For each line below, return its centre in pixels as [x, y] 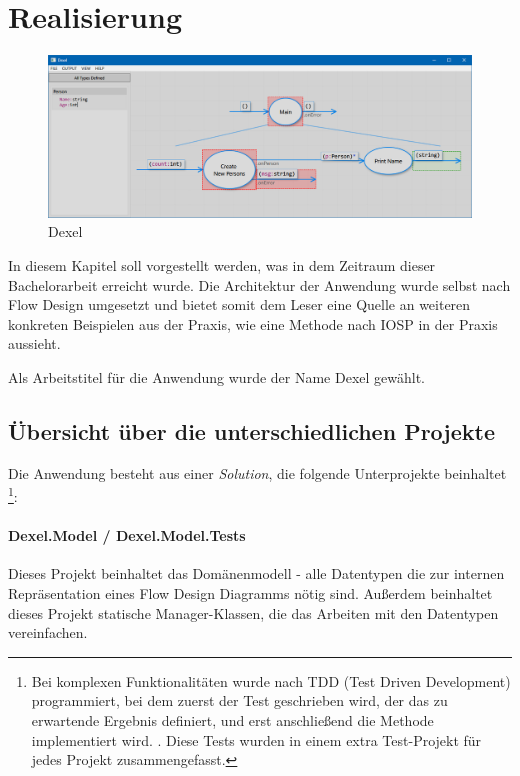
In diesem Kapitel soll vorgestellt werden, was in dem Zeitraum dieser [222, 265]
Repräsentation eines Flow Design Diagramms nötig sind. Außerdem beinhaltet [250, 593]
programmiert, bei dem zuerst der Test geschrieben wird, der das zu [239, 700]
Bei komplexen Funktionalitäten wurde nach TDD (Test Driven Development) [271, 680]
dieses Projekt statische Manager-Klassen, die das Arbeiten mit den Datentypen [253, 612]
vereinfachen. [48, 632]
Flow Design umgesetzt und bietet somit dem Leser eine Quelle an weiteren [239, 304]
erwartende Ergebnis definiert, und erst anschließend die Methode [232, 720]
